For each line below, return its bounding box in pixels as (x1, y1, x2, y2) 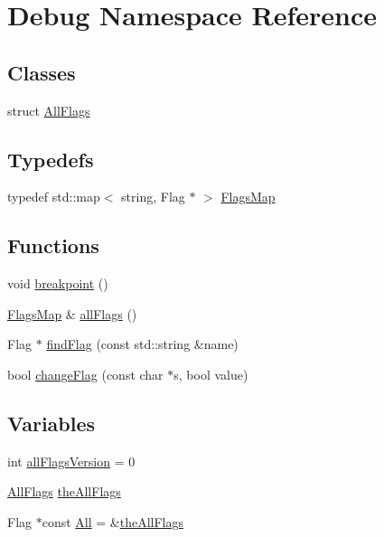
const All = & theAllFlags (42, 512, 184, 531)
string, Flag (121, 187, 185, 206)
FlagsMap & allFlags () (7, 304, 137, 323)
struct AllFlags (7, 100, 90, 119)
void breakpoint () (7, 274, 108, 293)
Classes (7, 58, 76, 86)
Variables (7, 409, 96, 437)
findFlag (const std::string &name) (46, 334, 239, 353)
